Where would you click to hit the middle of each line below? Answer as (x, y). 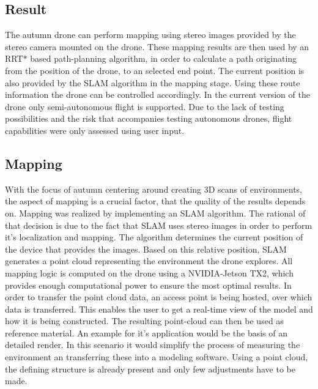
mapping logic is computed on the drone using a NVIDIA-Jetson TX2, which (149, 272)
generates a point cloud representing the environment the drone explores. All (149, 261)
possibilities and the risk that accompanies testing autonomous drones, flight (149, 118)
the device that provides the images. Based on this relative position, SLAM (146, 249)
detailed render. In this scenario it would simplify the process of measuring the (153, 345)
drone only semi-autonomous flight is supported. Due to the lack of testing (145, 106)
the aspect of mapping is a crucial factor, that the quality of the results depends (155, 201)
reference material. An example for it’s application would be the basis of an (146, 332)
